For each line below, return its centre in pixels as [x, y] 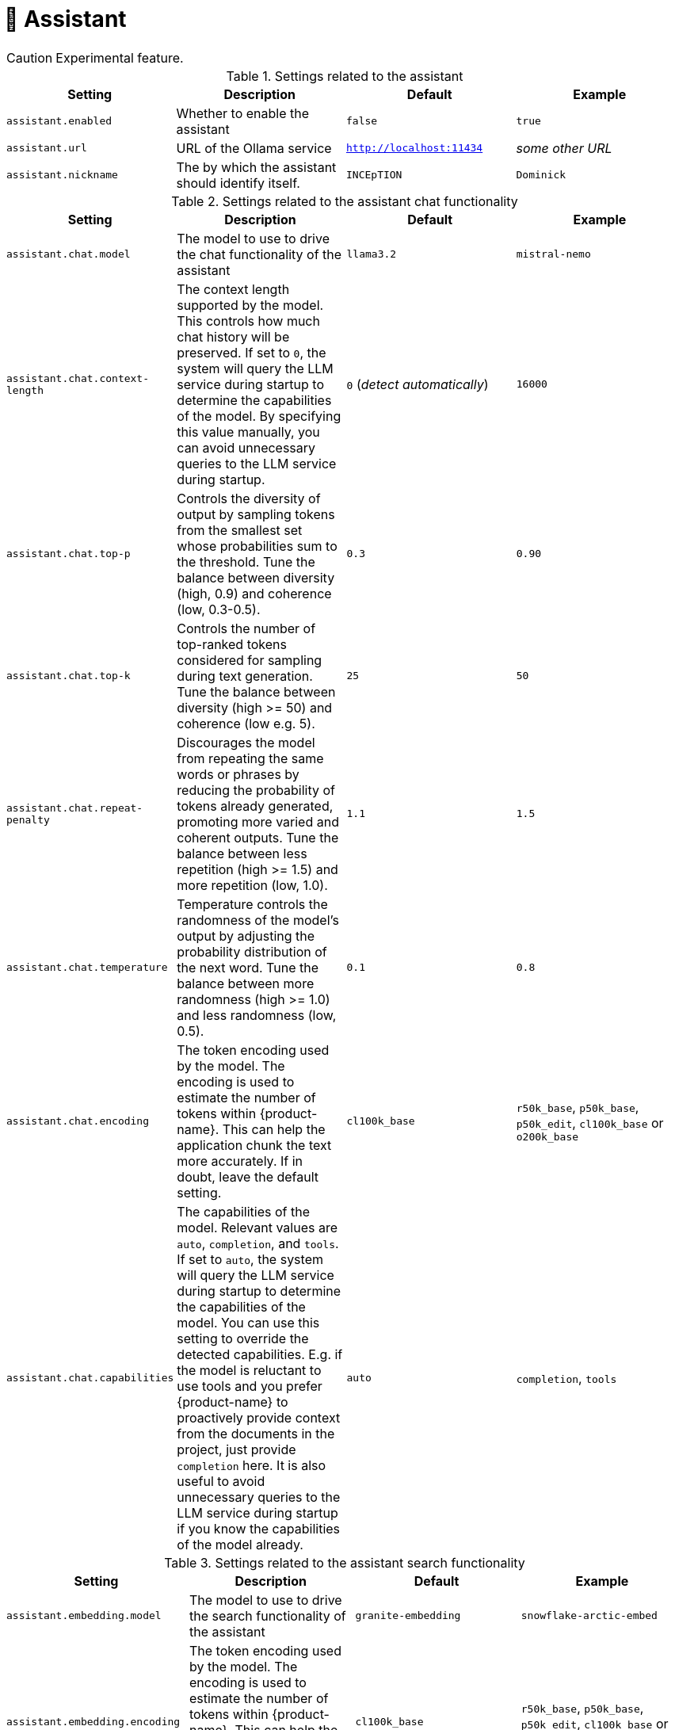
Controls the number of [246, 628]
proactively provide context [259, 1417]
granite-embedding [408, 1616]
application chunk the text [254, 1145]
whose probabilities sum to [257, 546]
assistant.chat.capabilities [90, 1378]
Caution [30, 57]
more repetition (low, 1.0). [252, 885]
